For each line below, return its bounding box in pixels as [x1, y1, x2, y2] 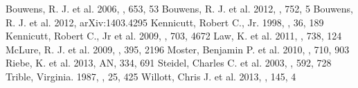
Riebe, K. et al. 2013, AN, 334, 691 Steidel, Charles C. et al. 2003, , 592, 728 [6, 55, 332, 70]
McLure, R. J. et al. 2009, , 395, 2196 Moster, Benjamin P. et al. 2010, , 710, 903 [6, 42, 350, 56]
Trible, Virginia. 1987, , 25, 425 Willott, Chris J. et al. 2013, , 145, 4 [6, 69, 296, 83]
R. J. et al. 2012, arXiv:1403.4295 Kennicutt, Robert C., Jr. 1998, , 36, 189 [6, 15, 324, 29]
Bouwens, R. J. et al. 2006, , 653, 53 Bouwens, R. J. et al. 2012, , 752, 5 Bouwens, [6, 1, 354, 15]
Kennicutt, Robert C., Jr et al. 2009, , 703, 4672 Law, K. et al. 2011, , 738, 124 [6, 28, 342, 43]
